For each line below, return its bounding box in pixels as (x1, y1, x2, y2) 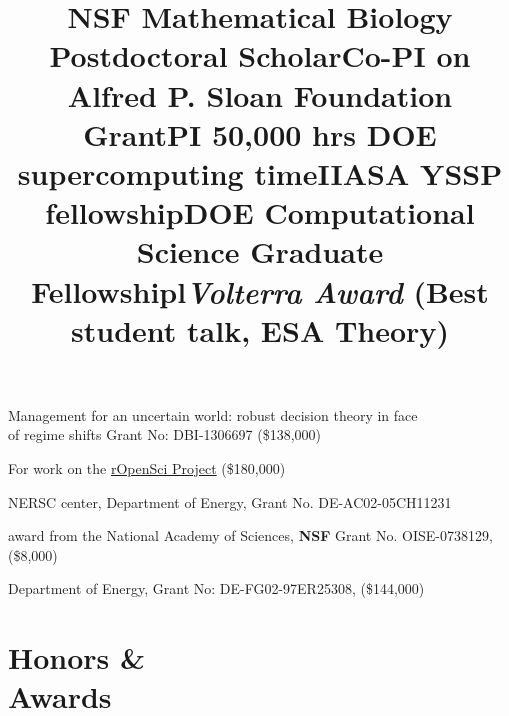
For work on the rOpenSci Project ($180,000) (8, 458, 286, 479)
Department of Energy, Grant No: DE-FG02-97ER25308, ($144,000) (8, 578, 425, 599)
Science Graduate (136, 231, 384, 272)
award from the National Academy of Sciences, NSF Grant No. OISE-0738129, (8, 525, 493, 546)
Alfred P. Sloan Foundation (67, 74, 453, 115)
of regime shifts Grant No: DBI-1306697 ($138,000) (8, 424, 321, 445)
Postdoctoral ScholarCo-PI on (49, 35, 471, 76)
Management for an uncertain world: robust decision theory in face (8, 404, 418, 425)
